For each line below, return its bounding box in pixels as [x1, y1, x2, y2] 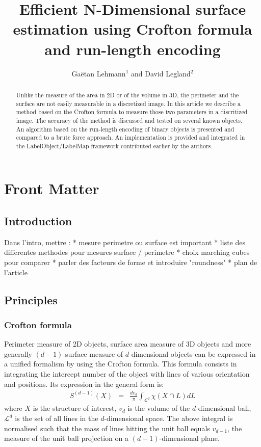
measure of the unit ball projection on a [4, 433, 129, 443]
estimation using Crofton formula [13, 18, 252, 39]
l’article [4, 267, 28, 277]
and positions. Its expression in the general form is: [4, 378, 164, 389]
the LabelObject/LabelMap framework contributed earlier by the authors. [16, 141, 213, 150]
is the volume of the [127, 403, 190, 413]
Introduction [4, 213, 72, 229]
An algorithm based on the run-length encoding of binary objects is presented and [16, 124, 234, 133]
